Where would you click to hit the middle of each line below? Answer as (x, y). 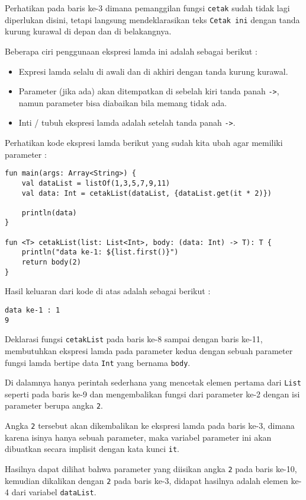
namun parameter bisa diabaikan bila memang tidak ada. (123, 102)
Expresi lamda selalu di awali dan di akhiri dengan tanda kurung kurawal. (153, 71)
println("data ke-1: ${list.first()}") (100, 252)
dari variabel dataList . (54, 492)
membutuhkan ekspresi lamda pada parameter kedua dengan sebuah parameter (149, 350)
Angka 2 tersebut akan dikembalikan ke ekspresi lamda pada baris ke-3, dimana (150, 426)
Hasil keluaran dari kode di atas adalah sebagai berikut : (108, 291)
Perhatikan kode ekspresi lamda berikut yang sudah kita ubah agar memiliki (144, 142)
